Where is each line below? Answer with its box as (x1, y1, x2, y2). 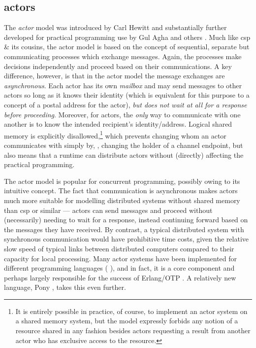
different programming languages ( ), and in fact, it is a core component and (4, 263, 235, 273)
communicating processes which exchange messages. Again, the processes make (4, 51, 242, 61)
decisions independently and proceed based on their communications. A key (4, 61, 232, 71)
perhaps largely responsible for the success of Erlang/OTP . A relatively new (4, 272, 236, 282)
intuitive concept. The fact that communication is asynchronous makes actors (4, 185, 238, 196)
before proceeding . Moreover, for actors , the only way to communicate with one (4, 109, 241, 119)
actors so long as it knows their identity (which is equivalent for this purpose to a (4, 90, 250, 100)
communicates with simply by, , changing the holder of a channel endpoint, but (4, 139, 243, 150)
